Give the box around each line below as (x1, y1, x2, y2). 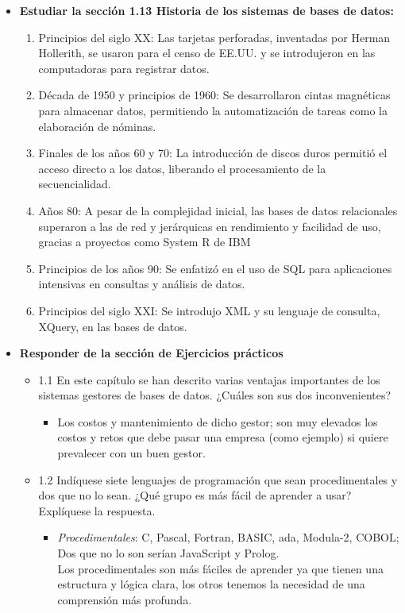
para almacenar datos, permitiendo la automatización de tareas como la (38, 102, 388, 118)
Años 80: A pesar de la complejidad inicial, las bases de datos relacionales (38, 202, 398, 218)
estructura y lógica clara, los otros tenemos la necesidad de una (57, 576, 365, 592)
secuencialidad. (38, 175, 111, 192)
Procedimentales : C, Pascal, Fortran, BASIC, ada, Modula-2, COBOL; (57, 529, 399, 546)
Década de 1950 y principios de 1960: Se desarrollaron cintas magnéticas (38, 87, 391, 103)
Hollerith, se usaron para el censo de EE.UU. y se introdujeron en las (38, 44, 376, 61)
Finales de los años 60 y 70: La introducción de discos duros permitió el (38, 145, 388, 161)
